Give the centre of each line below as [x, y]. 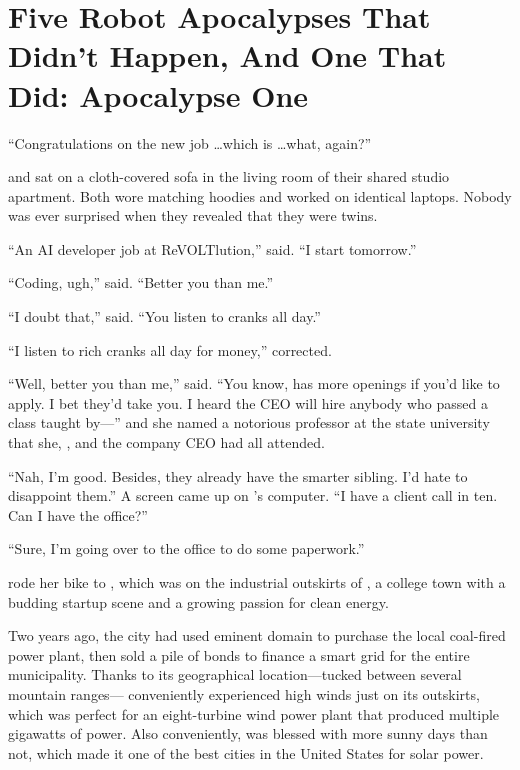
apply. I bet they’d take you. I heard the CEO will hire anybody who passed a [248, 402]
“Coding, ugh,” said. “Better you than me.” [141, 282]
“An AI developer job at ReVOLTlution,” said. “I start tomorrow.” [212, 248]
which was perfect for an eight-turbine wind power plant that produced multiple [254, 713]
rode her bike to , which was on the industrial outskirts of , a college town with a [257, 582]
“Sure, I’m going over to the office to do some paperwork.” [186, 548]
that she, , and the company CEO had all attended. [166, 442]
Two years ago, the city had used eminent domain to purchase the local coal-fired [257, 635]
